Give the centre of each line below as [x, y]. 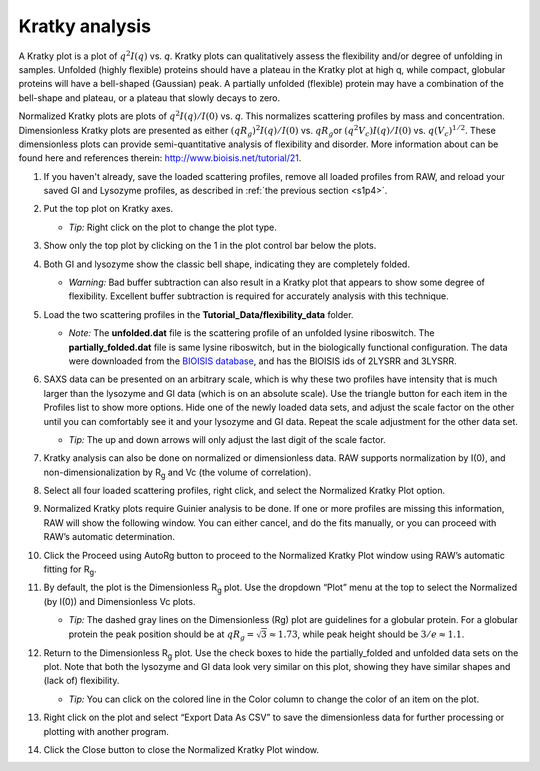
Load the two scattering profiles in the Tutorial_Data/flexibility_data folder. [198, 314]
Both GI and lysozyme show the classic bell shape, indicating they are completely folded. [226, 264]
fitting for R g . [70, 570]
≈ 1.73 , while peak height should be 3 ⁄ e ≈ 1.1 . [366, 634]
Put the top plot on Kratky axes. [108, 209]
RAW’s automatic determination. [109, 537]
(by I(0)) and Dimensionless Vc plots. [119, 601]
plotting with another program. [106, 731]
